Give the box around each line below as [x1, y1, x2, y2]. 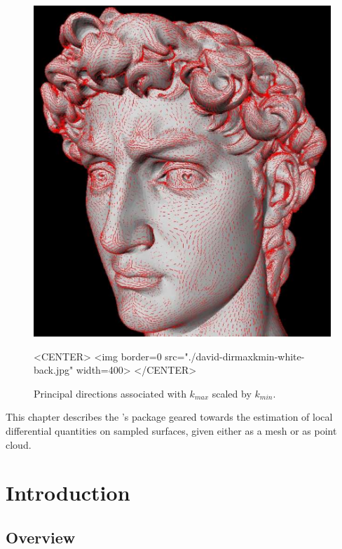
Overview [6, 526, 76, 548]
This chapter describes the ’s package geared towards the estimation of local [6, 409, 333, 424]
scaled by [212, 386, 252, 400]
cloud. [6, 437, 32, 452]
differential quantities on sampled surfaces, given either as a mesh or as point [6, 423, 337, 438]
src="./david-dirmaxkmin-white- [165, 348, 305, 363]
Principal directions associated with [34, 386, 186, 400]
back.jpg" [34, 362, 74, 377]
